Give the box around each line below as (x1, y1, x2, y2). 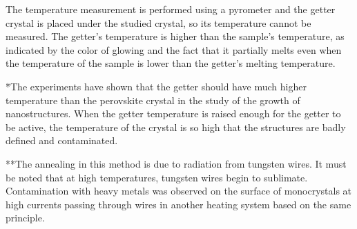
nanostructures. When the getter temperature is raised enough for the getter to (6, 106, 341, 121)
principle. (6, 210, 45, 225)
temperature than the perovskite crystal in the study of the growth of (6, 92, 300, 107)
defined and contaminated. (6, 133, 118, 148)
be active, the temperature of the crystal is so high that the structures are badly (6, 119, 346, 134)
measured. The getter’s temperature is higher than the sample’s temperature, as (6, 29, 345, 43)
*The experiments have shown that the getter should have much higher (6, 79, 307, 93)
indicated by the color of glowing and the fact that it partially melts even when (6, 42, 342, 57)
